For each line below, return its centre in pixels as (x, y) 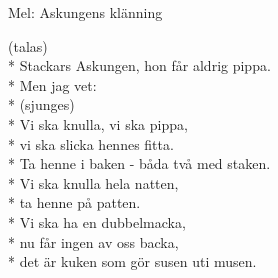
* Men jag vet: (52, 84)
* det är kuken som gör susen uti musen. (132, 261)
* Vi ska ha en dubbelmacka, (97, 221)
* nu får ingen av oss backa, (93, 241)
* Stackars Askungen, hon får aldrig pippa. (139, 65)
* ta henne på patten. (74, 202)
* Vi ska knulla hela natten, (93, 182)
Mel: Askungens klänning (85, 12)
